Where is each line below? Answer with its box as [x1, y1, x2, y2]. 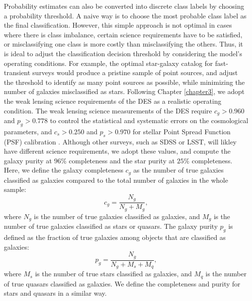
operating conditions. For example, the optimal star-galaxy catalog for [4, 58, 213, 68]
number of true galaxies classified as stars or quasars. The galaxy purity [4, 221, 218, 231]
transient [4, 67, 31, 78]
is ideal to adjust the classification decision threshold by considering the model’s [4, 48, 242, 58]
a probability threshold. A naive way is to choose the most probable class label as [4, 10, 247, 20]
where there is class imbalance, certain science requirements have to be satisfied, [4, 29, 243, 39]
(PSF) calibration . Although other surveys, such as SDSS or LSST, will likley [4, 136, 237, 146]
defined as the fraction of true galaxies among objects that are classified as [4, 232, 226, 242]
